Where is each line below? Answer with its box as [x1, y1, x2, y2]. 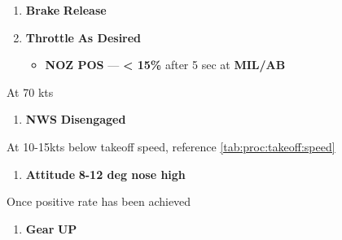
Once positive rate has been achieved [7, 193, 191, 210]
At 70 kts [7, 83, 54, 100]
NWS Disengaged [25, 111, 126, 128]
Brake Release [25, 2, 107, 18]
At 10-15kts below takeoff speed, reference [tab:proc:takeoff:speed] [7, 137, 335, 155]
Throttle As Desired [25, 28, 142, 46]
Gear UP [25, 220, 77, 237]
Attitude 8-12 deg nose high [25, 165, 186, 182]
